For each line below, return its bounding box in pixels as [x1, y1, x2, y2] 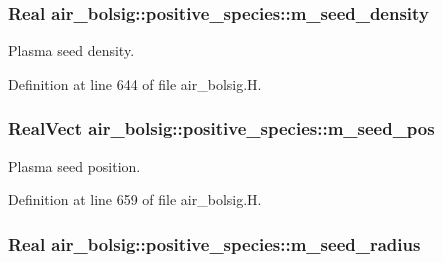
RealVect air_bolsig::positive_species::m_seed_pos [8, 116, 435, 141]
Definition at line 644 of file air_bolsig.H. [8, 73, 262, 94]
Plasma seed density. [8, 40, 135, 61]
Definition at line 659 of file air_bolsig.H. [8, 189, 262, 210]
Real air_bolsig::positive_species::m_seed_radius [8, 231, 421, 256]
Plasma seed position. [8, 155, 141, 176]
